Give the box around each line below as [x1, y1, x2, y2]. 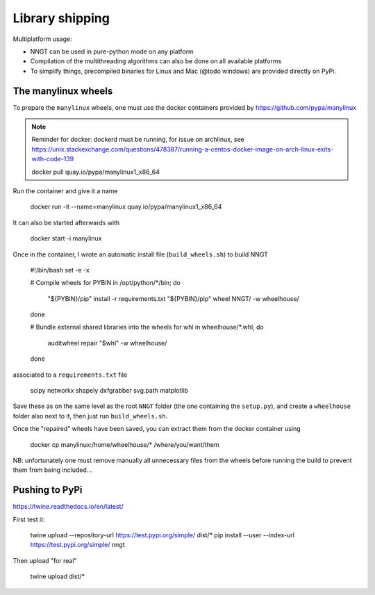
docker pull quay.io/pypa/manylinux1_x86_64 [31, 168, 160, 176]
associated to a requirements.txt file [12, 370, 128, 379]
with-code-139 [31, 155, 74, 163]
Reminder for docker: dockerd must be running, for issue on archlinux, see [31, 136, 244, 144]
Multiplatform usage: [12, 35, 72, 43]
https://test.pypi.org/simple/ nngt [30, 541, 125, 549]
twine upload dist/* [30, 572, 85, 580]
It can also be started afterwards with [12, 218, 120, 227]
